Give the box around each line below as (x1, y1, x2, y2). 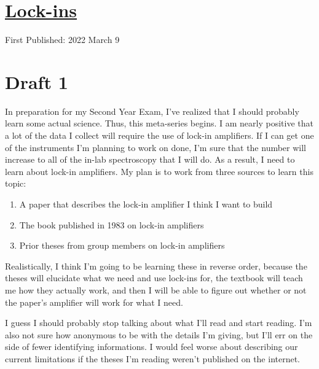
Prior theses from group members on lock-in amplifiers (19, 239, 225, 252)
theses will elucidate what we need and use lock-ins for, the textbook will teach (5, 271, 303, 284)
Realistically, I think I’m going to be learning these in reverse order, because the (5, 259, 307, 272)
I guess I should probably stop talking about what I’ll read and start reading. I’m (5, 316, 312, 329)
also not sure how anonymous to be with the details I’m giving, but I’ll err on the (5, 328, 313, 341)
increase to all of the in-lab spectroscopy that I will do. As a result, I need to (5, 153, 295, 166)
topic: (5, 177, 26, 190)
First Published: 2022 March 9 (5, 33, 120, 46)
